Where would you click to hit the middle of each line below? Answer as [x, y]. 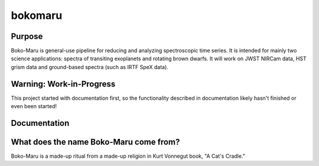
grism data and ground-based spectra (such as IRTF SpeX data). [89, 67]
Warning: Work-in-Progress [63, 84]
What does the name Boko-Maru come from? [95, 142]
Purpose [27, 36]
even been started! [34, 106]
